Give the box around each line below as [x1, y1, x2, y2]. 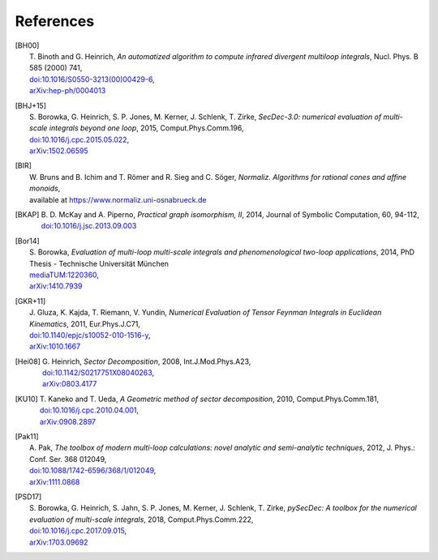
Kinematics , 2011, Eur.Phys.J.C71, [29, 318, 141, 328]
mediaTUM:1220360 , [29, 270, 99, 280]
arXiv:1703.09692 [29, 537, 88, 547]
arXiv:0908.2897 [39, 417, 97, 426]
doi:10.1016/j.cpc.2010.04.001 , [39, 405, 140, 415]
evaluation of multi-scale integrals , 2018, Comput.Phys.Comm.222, [29, 515, 254, 524]
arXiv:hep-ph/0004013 [29, 86, 106, 96]
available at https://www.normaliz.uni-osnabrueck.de [29, 195, 207, 204]
